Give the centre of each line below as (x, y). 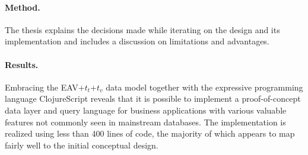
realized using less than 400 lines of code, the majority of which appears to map (150, 133)
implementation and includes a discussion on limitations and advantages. (137, 41)
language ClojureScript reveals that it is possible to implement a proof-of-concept (153, 99)
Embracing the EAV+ (45, 87)
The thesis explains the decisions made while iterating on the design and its (142, 29)
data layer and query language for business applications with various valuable (146, 110)
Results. (22, 64)
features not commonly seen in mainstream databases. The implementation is (145, 122)
